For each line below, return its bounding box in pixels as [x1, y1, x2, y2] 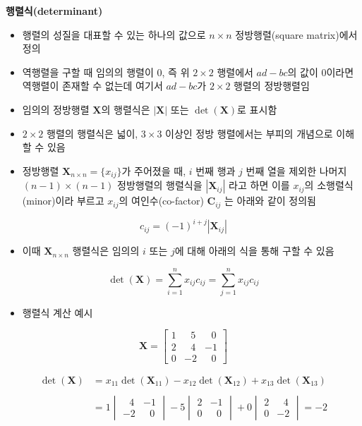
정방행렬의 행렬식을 [117, 178, 203, 193]
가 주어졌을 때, [121, 163, 186, 178]
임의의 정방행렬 [22, 102, 90, 116]
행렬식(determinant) [6, 4, 103, 18]
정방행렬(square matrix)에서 [235, 27, 358, 42]
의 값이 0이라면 [287, 64, 354, 79]
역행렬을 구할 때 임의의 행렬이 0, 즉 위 [22, 64, 190, 79]
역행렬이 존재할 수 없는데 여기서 [22, 78, 163, 93]
